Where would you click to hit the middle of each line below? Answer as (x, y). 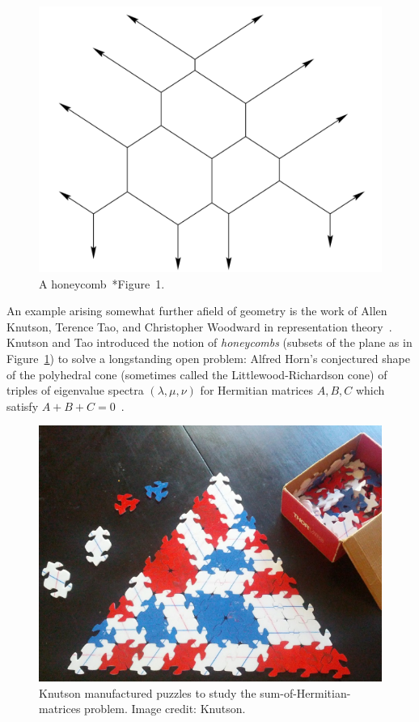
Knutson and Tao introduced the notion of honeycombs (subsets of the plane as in (209, 342)
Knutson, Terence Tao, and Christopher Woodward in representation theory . (199, 326)
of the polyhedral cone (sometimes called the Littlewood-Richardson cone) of (197, 374)
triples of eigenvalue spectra (75, 390)
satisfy (23, 406)
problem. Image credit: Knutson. (165, 709)
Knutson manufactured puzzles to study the (148, 692)
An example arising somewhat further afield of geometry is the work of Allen (197, 311)
